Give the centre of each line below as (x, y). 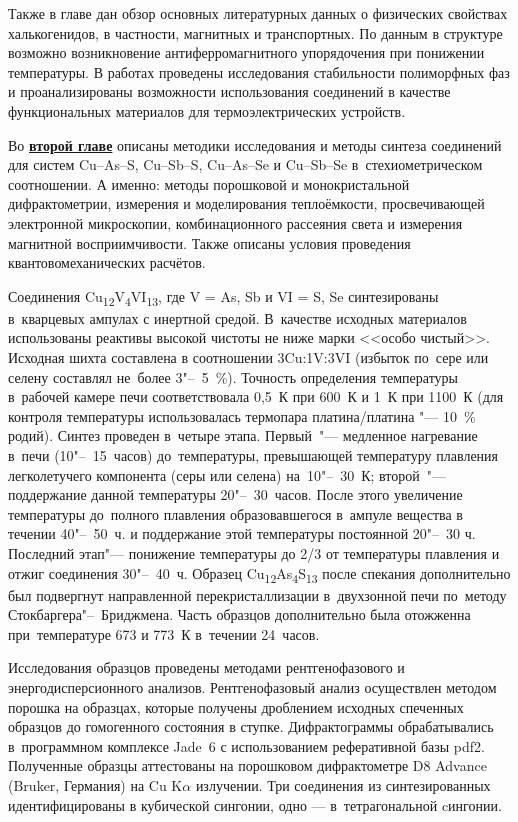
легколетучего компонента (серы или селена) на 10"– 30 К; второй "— (227, 474)
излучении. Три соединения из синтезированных (343, 785)
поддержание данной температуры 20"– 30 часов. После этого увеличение (235, 494)
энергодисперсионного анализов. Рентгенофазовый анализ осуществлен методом (252, 687)
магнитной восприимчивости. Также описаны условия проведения (209, 242)
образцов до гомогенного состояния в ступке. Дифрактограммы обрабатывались (251, 726)
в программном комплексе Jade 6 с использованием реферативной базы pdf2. (246, 745)
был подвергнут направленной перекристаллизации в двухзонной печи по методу (257, 594)
